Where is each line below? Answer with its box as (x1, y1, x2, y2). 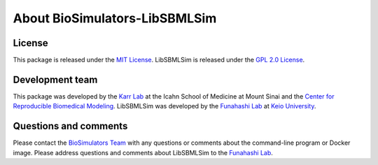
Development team (13, 73, 98, 85)
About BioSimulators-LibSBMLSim (13, 10, 217, 26)
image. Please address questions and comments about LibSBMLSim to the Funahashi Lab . (13, 148, 273, 157)
